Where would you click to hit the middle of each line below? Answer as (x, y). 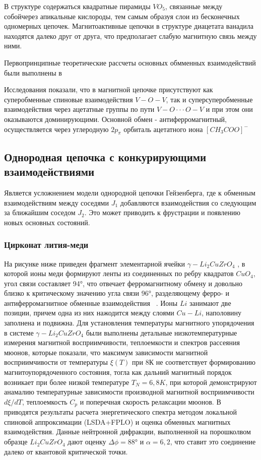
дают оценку (87, 442)
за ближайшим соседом (40, 212)
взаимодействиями (49, 172)
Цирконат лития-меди (46, 245)
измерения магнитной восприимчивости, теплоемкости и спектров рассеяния (122, 342)
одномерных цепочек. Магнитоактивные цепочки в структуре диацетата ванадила (129, 26)
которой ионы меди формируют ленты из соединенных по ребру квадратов (119, 273)
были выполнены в (33, 72)
